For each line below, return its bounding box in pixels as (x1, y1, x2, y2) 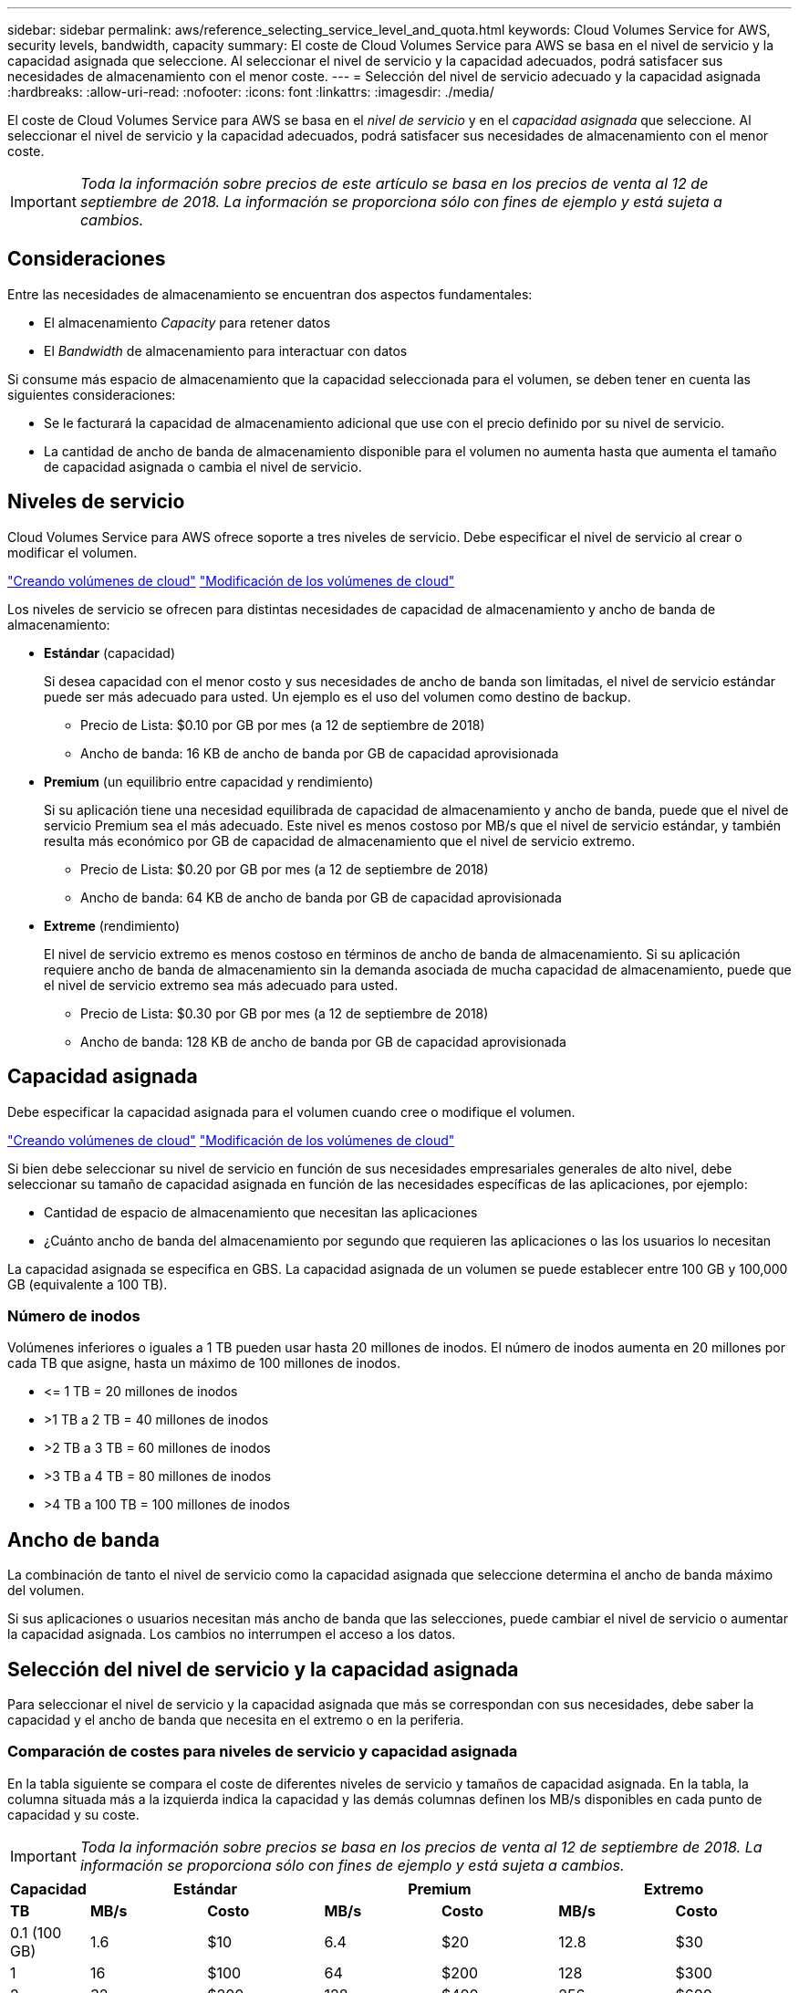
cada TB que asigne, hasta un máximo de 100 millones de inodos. (7, 1355, 400, 1372)
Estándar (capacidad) (44, 644, 176, 661)
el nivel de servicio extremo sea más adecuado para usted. (44, 976, 399, 993)
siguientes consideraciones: (7, 386, 176, 402)
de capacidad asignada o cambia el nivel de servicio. (44, 458, 362, 475)
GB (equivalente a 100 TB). (7, 1276, 168, 1292)
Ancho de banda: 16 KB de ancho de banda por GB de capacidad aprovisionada (80, 745, 559, 761)
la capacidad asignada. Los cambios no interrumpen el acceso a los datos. (7, 1626, 456, 1643)
